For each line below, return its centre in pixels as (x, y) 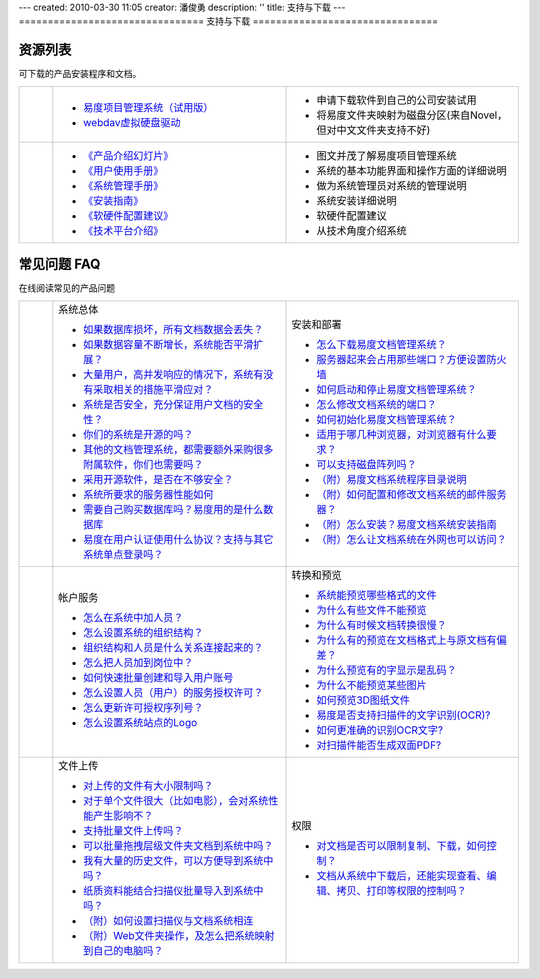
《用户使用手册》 (123, 170)
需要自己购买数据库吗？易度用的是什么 (173, 509)
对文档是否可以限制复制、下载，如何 (401, 845)
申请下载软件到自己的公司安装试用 (396, 100)
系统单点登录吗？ (123, 554)
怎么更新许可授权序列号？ (143, 707)
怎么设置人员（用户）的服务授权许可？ (173, 692)
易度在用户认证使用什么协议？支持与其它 (178, 539)
